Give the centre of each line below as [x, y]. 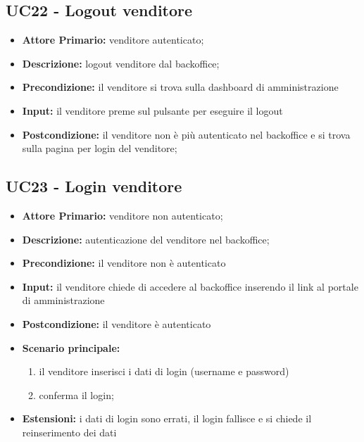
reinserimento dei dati [69, 432]
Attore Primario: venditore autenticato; [113, 40]
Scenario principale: [71, 347]
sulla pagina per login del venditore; [100, 148]
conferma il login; [76, 394]
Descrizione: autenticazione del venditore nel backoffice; [146, 239]
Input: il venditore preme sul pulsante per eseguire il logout [152, 110]
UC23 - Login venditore [94, 186]
